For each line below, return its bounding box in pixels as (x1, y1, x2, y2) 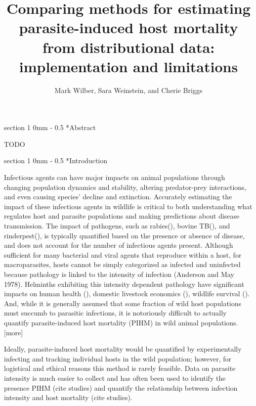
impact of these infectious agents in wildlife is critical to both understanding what (4, 201, 253, 211)
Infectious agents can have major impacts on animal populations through (4, 172, 225, 182)
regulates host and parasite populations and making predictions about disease (4, 211, 240, 221)
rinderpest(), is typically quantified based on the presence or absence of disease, (4, 230, 245, 240)
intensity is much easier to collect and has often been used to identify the (4, 372, 226, 383)
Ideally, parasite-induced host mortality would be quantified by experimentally (4, 344, 242, 354)
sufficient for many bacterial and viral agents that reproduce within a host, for (4, 249, 242, 260)
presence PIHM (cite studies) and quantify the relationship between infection (4, 382, 238, 393)
